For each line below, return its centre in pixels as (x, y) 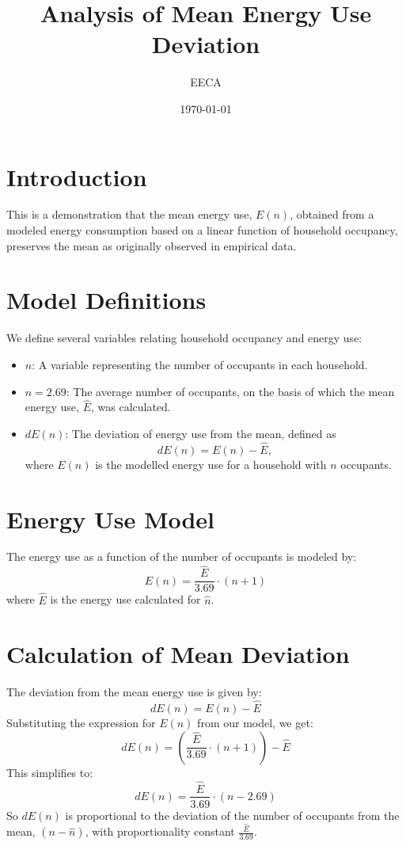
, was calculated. (131, 407)
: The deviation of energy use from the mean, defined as (201, 433)
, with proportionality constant (160, 831)
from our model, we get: (255, 723)
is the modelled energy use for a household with (211, 464)
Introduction (77, 176)
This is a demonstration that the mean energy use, (129, 214)
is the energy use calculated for (125, 599)
